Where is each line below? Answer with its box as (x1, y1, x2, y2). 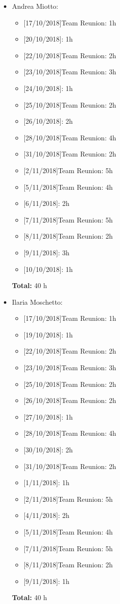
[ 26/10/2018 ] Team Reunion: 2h (23, 395, 116, 405)
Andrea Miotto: (12, 1, 58, 11)
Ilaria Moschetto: (12, 296, 63, 307)
